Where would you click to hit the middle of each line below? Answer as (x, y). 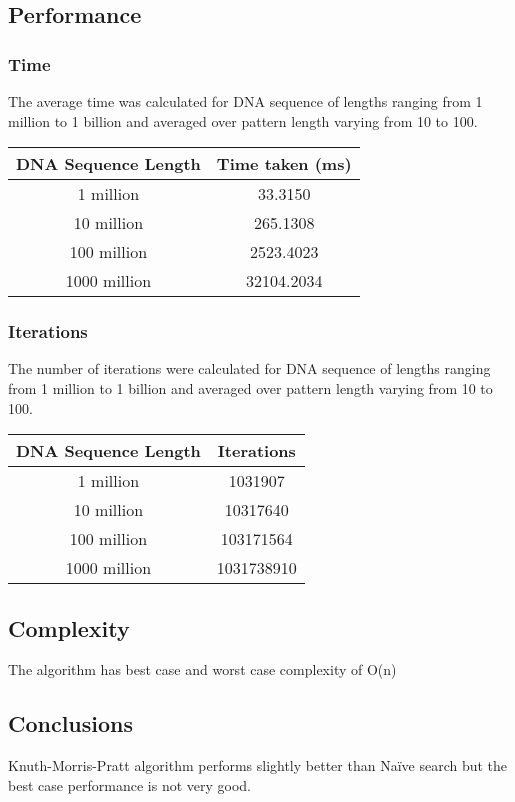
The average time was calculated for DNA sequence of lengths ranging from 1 (245, 101)
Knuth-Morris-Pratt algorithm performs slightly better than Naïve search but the (258, 765)
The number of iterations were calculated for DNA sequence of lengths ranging (249, 368)
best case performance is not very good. (129, 784)
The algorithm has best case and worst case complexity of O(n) (202, 669)
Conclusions (71, 723)
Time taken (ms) (284, 164)
